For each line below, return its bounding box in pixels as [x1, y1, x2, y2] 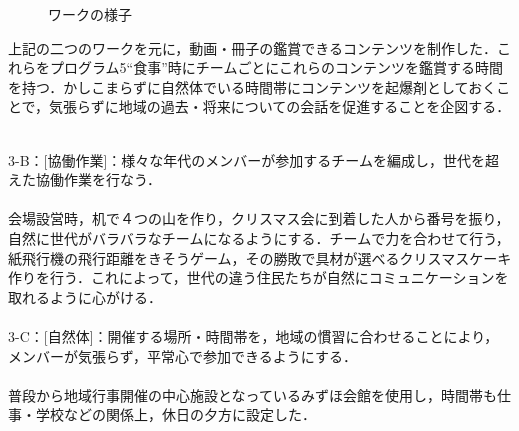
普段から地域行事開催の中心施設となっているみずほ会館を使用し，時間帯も [8, 384, 497, 405]
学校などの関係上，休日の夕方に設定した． [35, 404, 316, 425]
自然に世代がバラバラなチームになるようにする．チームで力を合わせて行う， [8, 227, 510, 248]
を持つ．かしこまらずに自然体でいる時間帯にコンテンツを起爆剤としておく [8, 76, 497, 97]
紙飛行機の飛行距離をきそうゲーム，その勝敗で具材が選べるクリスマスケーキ [8, 247, 512, 268]
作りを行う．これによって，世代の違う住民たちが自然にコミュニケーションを [8, 267, 509, 288]
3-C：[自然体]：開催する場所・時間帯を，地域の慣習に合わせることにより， [8, 325, 499, 346]
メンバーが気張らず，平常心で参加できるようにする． [8, 345, 357, 366]
